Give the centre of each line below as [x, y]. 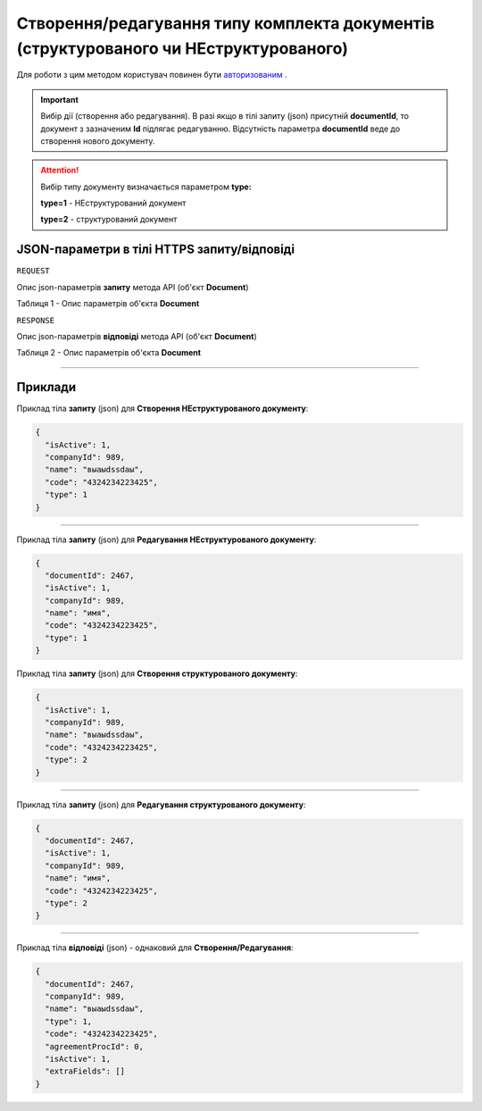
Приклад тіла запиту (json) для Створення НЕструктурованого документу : [162, 409]
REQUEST [33, 271]
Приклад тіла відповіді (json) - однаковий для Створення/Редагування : [155, 948]
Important [60, 99]
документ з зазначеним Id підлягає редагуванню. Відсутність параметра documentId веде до [220, 129]
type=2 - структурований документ [109, 220]
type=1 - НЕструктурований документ [113, 203]
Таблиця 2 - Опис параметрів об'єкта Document [108, 353]
